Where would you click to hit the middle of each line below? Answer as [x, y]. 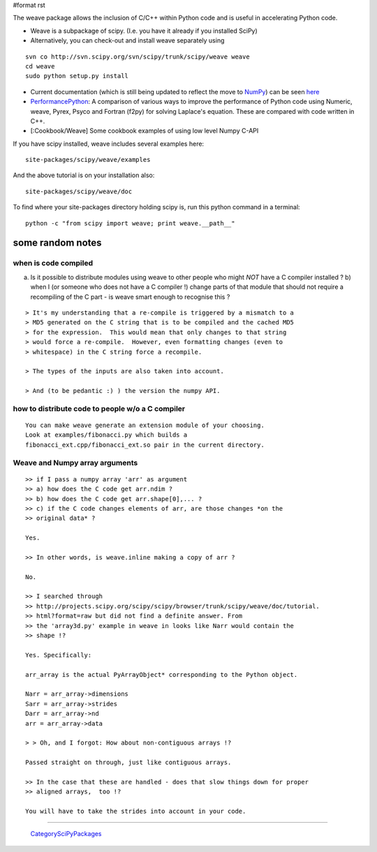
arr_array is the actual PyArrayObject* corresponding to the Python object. [162, 674]
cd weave [40, 66]
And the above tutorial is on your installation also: [84, 175]
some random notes [57, 243]
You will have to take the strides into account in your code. [136, 812]
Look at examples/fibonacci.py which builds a [106, 435]
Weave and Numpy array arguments [75, 463]
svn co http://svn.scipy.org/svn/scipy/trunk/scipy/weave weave [138, 57]
